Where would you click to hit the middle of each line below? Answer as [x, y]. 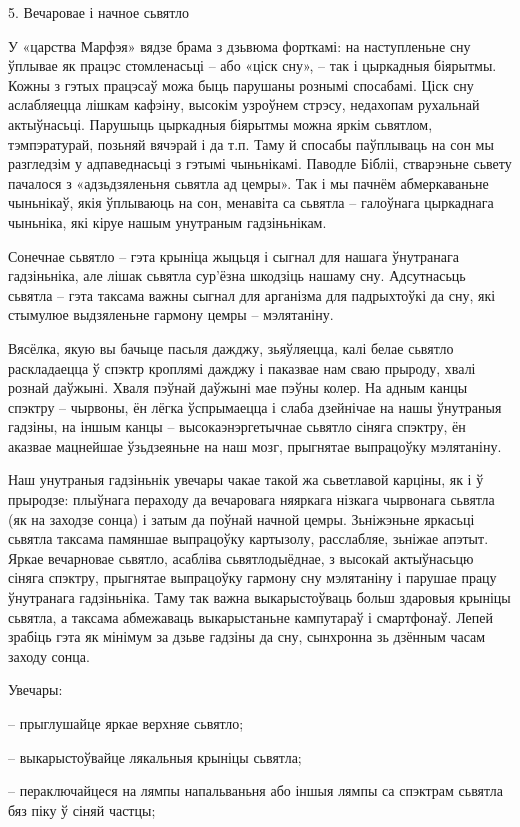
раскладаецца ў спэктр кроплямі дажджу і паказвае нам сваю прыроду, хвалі [242, 367]
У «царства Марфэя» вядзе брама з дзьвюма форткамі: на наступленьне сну [239, 45]
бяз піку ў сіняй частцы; [82, 809]
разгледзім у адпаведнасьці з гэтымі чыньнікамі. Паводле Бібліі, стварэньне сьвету [260, 163]
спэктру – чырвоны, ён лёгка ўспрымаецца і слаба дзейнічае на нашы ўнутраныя [255, 406]
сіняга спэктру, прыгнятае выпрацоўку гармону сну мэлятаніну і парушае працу [252, 577]
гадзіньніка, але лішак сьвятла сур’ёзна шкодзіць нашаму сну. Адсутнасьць [237, 275]
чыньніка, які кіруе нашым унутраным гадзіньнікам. [167, 221]
